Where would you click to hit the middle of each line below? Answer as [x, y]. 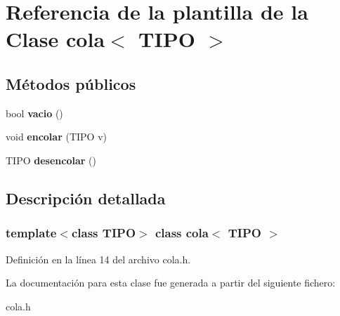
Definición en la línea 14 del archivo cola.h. [98, 259]
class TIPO [104, 233]
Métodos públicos [71, 83]
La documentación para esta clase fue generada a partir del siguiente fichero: [171, 283]
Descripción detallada [86, 198]
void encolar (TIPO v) [57, 137]
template [31, 233]
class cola [182, 233]
